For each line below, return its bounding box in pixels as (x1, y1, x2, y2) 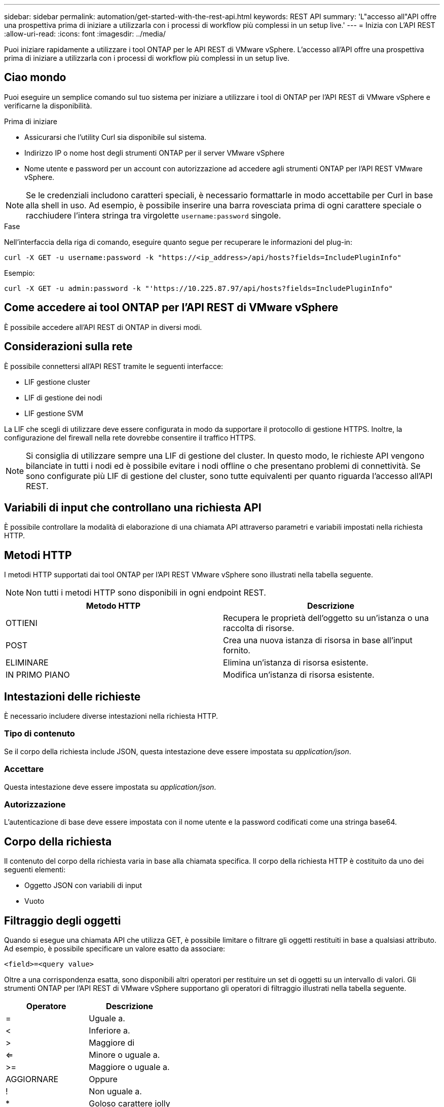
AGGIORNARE (6, 1074, 59, 1084)
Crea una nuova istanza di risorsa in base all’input (223, 635, 413, 646)
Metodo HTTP (86, 601, 141, 611)
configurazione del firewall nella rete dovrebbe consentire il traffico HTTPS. (4, 433, 256, 442)
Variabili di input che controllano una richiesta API (4, 501, 262, 514)
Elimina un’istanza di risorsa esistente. (223, 657, 368, 668)
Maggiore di (89, 1038, 135, 1048)
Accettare (4, 764, 44, 774)
